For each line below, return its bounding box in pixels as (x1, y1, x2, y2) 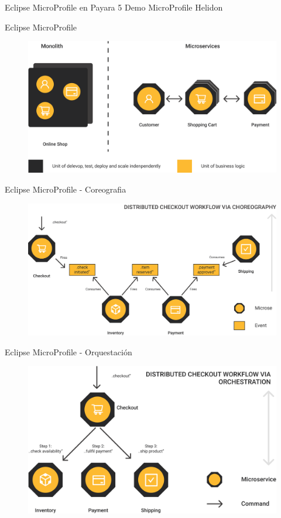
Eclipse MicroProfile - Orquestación (5, 345, 132, 358)
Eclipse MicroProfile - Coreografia (5, 183, 126, 195)
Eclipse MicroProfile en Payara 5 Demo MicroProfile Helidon (5, 1, 223, 13)
